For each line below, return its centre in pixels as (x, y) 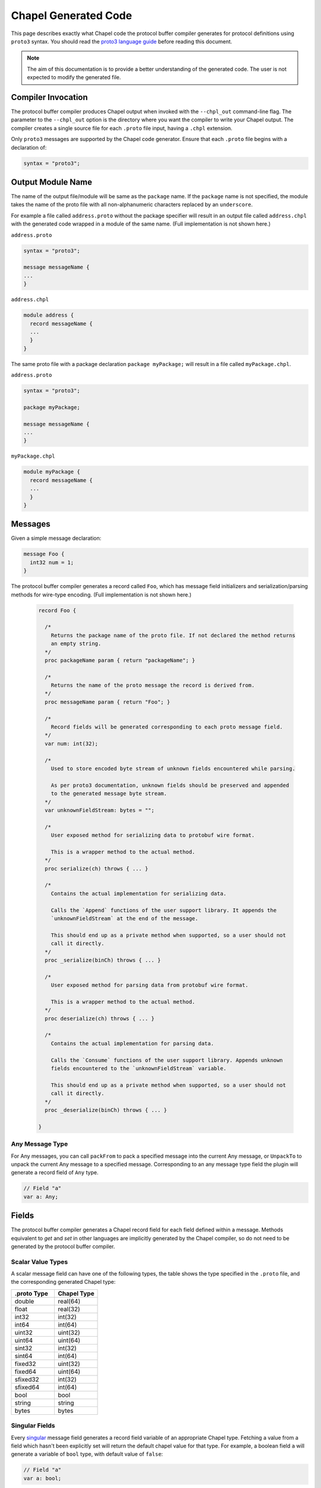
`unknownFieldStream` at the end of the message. (125, 919)
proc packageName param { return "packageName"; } (120, 660)
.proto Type (32, 1293)
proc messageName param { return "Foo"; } (108, 702)
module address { (49, 315)
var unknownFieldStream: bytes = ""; (100, 810)
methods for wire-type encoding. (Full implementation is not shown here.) (101, 595)
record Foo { (57, 610)
